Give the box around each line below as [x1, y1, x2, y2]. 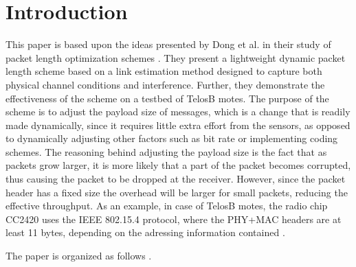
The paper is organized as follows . [5, 248, 152, 263]
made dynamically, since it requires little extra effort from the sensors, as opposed [5, 117, 351, 132]
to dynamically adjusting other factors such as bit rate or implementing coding [5, 131, 338, 146]
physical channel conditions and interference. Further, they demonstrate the [5, 77, 325, 91]
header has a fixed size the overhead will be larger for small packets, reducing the [5, 185, 348, 199]
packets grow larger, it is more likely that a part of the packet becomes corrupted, [5, 158, 351, 172]
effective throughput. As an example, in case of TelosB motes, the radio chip [5, 198, 328, 213]
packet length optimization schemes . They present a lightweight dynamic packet [5, 50, 346, 65]
